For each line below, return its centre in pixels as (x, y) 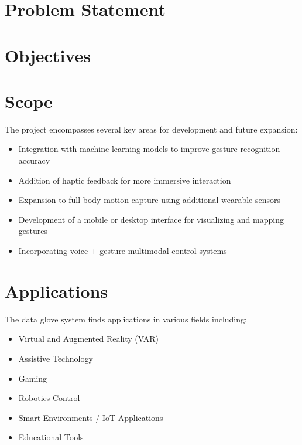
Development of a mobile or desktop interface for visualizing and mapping (151, 219)
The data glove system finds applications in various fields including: (126, 319)
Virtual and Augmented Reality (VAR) (89, 339)
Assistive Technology (56, 358)
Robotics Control (49, 398)
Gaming (33, 378)
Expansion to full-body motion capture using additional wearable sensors (149, 200)
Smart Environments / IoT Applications (91, 417)
